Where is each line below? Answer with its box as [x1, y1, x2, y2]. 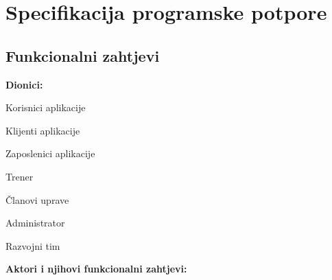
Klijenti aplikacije [5, 123, 80, 137]
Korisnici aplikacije [5, 100, 86, 115]
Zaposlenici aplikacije [5, 146, 95, 161]
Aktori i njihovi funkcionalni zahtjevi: [5, 261, 187, 276]
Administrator [5, 215, 65, 230]
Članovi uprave [5, 192, 69, 207]
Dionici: [5, 77, 43, 91]
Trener [5, 169, 34, 183]
